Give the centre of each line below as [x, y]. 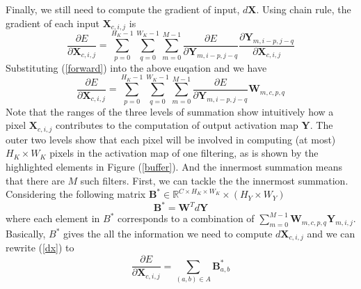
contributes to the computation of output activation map [177, 125]
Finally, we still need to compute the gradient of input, [123, 9]
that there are [35, 180]
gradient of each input [53, 23]
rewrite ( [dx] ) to [40, 248]
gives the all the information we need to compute [168, 234]
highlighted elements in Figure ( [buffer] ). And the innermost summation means [174, 166]
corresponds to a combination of [186, 218]
